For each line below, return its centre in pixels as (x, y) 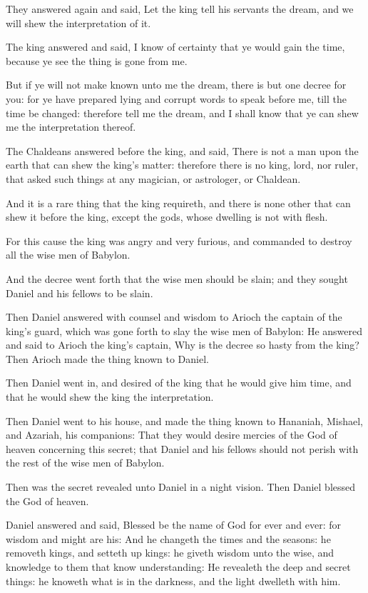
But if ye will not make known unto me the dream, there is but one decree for (176, 85)
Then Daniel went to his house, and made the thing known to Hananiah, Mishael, (184, 420)
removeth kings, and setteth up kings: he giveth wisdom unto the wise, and (170, 553)
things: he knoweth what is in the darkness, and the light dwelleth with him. (173, 580)
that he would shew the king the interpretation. (110, 397)
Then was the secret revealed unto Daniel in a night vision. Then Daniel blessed (181, 487)
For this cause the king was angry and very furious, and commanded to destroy (179, 240)
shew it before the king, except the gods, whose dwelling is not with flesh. (167, 217)
